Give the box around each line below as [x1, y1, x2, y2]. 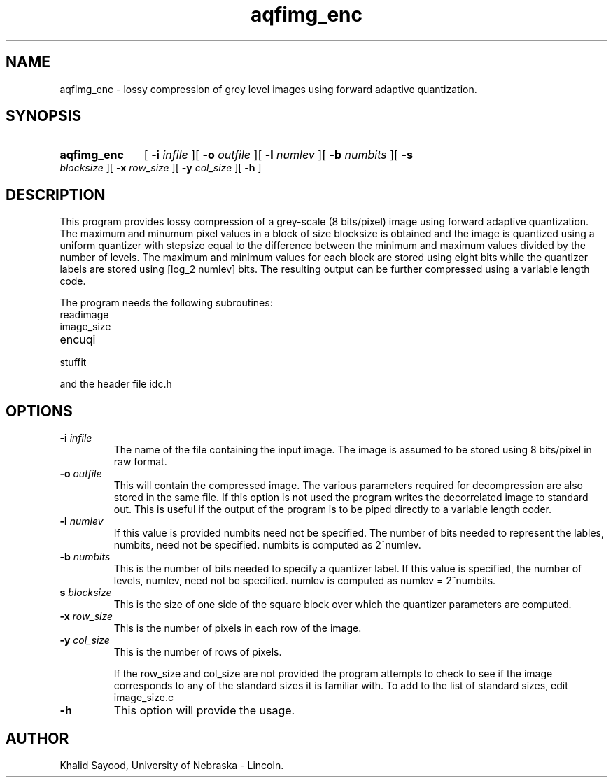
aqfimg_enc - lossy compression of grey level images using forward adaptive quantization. [59, 83, 477, 95]
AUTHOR [6, 729, 69, 747]
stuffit [59, 356, 87, 369]
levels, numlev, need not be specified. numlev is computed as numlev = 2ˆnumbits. [113, 574, 496, 587]
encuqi [59, 332, 96, 347]
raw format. [113, 456, 167, 468]
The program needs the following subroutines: [59, 297, 273, 309]
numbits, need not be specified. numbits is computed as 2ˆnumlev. [113, 539, 421, 551]
